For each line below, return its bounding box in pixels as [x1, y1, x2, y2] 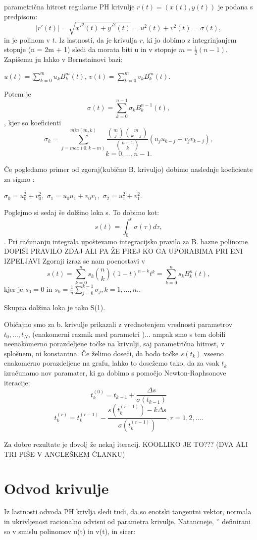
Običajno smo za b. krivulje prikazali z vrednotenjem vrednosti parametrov [4, 319, 233, 329]
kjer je [4, 283, 23, 294]
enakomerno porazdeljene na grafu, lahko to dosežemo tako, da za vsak [4, 358, 219, 368]
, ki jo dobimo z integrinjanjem [142, 34, 237, 45]
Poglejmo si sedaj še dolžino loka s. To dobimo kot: [4, 207, 159, 217]
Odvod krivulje [4, 478, 109, 498]
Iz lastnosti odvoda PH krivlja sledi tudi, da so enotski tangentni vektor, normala [4, 506, 252, 517]
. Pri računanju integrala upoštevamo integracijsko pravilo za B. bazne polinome [4, 236, 248, 246]
